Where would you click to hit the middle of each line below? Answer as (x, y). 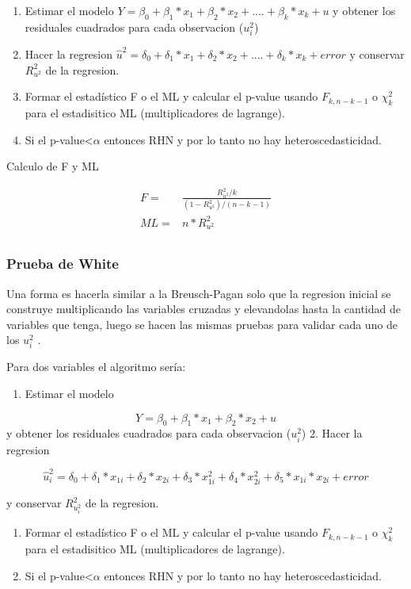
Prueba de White (63, 264)
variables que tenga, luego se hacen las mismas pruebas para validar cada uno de (202, 324)
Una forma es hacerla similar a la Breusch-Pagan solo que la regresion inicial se (199, 293)
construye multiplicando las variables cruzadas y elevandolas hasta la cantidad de (204, 309)
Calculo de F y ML (53, 166)
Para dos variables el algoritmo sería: (96, 367)
